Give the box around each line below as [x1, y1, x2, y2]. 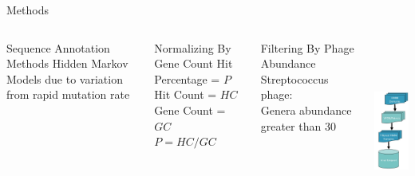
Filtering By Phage [260, 39, 354, 56]
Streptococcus [260, 70, 329, 87]
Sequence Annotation [6, 39, 110, 56]
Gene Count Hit [154, 55, 233, 72]
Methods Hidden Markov [6, 55, 128, 72]
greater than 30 [260, 117, 336, 134]
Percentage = [154, 70, 220, 87]
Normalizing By [154, 39, 231, 56]
